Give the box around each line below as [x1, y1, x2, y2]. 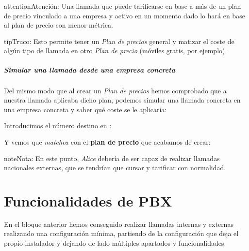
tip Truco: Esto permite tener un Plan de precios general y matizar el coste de [4, 36, 234, 46]
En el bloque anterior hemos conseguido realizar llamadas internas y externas [4, 219, 233, 229]
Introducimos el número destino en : [4, 120, 112, 131]
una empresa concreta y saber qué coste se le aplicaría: [4, 104, 167, 114]
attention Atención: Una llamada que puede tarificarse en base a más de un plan [4, 1, 241, 11]
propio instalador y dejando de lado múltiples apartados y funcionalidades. [4, 238, 226, 248]
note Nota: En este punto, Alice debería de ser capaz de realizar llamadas [4, 153, 220, 163]
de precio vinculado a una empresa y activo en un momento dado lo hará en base [4, 10, 245, 20]
